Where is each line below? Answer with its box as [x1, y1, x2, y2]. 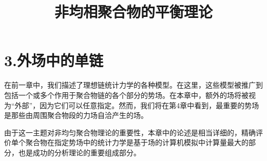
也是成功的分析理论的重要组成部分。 [18, 147, 141, 157]
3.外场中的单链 [4, 50, 104, 71]
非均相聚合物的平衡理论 [54, 1, 213, 22]
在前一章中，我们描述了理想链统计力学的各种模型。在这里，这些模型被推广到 [4, 79, 263, 90]
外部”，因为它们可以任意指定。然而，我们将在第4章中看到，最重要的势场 [14, 99, 259, 110]
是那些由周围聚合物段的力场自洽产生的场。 [4, 110, 148, 120]
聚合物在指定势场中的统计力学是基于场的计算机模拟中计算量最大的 [25, 137, 249, 148]
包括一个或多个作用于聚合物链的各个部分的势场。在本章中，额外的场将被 [4, 89, 249, 100]
